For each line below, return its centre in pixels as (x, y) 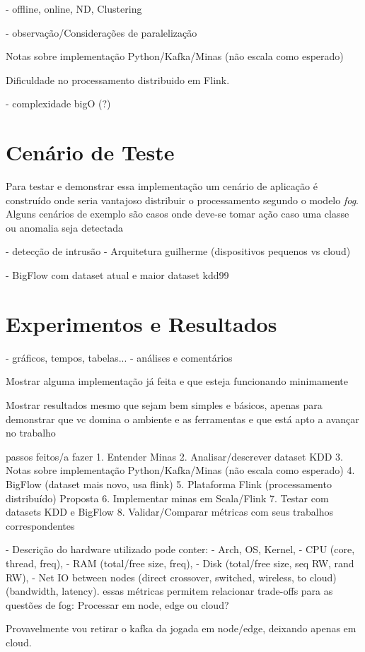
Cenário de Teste (90, 152)
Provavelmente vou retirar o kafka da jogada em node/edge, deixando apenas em (181, 628)
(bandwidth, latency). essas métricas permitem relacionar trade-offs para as (169, 591)
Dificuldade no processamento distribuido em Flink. (118, 79)
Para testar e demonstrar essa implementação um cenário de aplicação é (162, 186)
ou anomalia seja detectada (65, 227)
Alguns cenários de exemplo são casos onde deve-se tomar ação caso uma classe (178, 214)
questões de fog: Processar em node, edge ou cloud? (117, 604)
